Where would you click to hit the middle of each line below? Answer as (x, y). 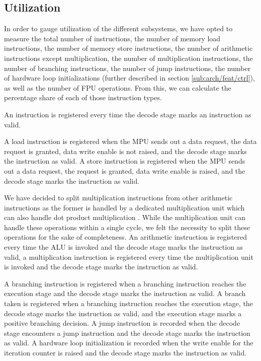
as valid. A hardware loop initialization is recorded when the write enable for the (129, 343)
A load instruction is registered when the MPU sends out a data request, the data (130, 141)
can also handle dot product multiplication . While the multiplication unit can (125, 217)
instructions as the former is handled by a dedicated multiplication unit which (124, 207)
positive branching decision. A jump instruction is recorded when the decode (122, 323)
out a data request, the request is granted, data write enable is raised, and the (125, 170)
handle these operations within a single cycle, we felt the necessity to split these (127, 227)
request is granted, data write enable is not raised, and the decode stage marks (125, 151)
